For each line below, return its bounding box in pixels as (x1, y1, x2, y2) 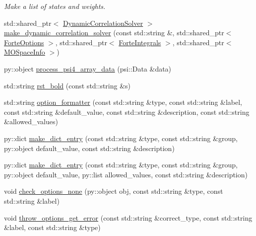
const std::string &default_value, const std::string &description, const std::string (4, 106, 250, 117)
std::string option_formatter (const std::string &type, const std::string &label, (4, 97, 243, 107)
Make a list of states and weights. (4, 1, 106, 11)
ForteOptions (4, 37, 44, 47)
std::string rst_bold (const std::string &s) (4, 80, 131, 90)
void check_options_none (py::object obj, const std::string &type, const (4, 186, 223, 196)
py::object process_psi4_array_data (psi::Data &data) (4, 63, 172, 74)
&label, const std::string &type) (4, 222, 101, 233)
